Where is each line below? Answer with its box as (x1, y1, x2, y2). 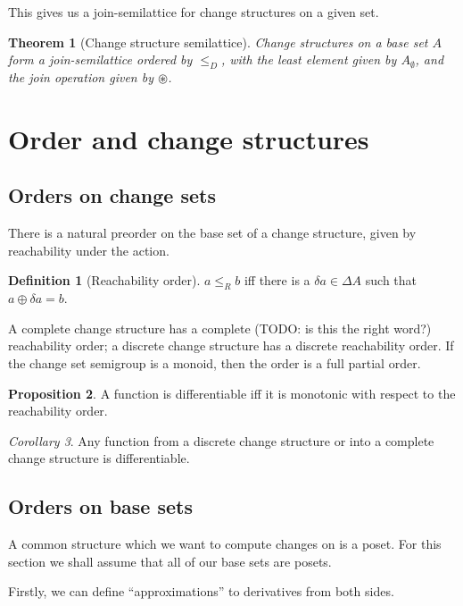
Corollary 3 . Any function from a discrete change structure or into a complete (8, 431, 434, 450)
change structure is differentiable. (8, 449, 190, 467)
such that (365, 271, 418, 290)
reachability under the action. (8, 240, 169, 259)
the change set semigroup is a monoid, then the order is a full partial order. (8, 353, 421, 372)
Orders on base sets (8, 492, 193, 520)
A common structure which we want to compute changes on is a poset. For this (8, 534, 442, 553)
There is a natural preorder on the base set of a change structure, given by (8, 223, 417, 242)
